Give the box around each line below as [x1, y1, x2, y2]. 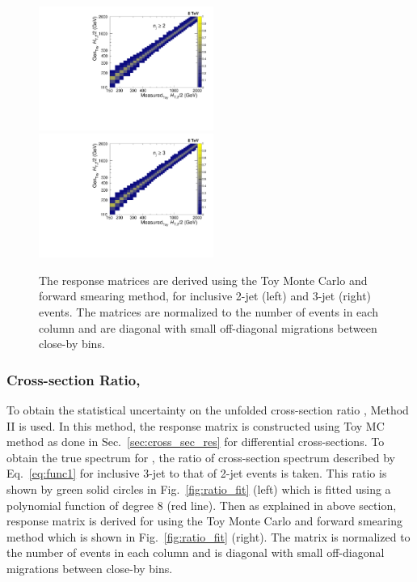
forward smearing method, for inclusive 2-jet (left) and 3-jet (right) [39, 287, 372, 304]
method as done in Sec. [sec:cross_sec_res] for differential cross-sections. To [6, 433, 385, 450]
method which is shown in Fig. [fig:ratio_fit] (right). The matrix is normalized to [6, 528, 411, 545]
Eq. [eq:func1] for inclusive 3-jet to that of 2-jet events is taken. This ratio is [6, 465, 387, 482]
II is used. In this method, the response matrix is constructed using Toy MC [6, 417, 385, 434]
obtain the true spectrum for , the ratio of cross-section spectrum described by [6, 448, 395, 465]
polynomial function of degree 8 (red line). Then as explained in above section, [6, 496, 397, 513]
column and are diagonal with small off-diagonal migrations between [39, 319, 377, 336]
